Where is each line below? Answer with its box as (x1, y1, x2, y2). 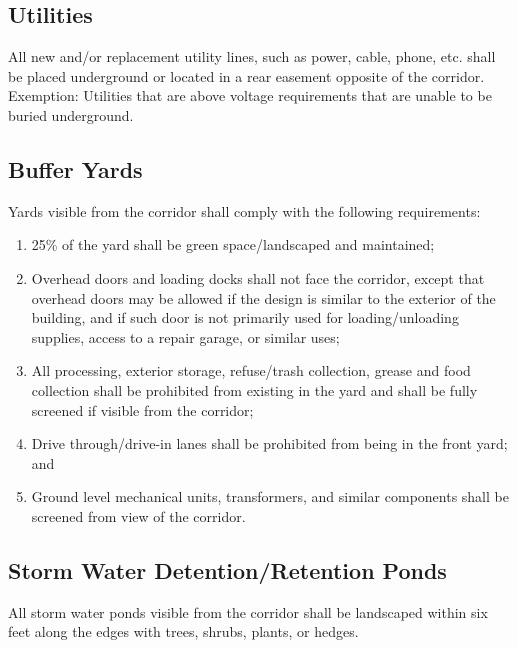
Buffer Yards (8, 153, 143, 184)
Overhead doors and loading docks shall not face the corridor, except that (31, 267, 485, 288)
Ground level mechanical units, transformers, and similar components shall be (31, 486, 509, 507)
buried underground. (8, 104, 134, 125)
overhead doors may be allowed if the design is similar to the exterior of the (31, 287, 496, 308)
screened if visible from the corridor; (31, 399, 254, 420)
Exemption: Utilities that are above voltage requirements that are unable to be (8, 85, 492, 106)
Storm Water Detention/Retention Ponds (8, 554, 447, 585)
